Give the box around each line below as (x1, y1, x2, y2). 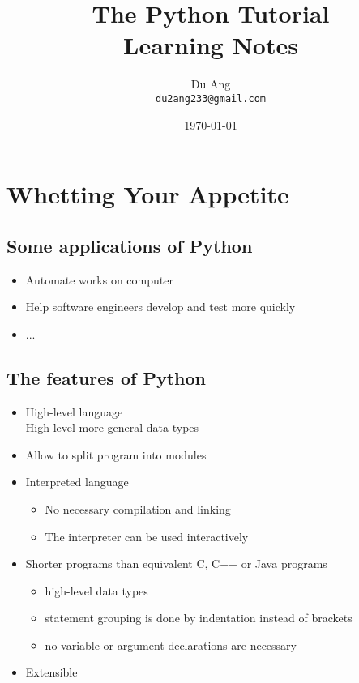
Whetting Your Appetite (6, 177, 289, 211)
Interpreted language (25, 473, 129, 490)
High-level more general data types (25, 419, 199, 436)
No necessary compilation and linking (45, 500, 231, 517)
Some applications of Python (6, 233, 253, 258)
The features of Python (6, 365, 206, 390)
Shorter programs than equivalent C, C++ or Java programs (25, 555, 327, 572)
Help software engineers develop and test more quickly (25, 298, 296, 315)
